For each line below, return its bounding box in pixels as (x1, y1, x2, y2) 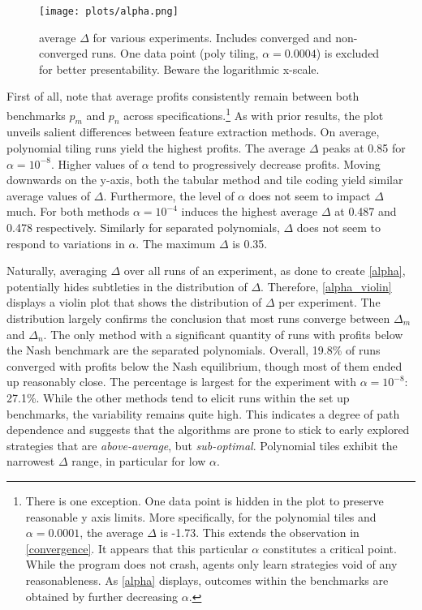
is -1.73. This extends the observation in (160, 524, 360, 541)
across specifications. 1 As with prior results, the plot (123, 105, 384, 123)
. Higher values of (50, 155, 138, 172)
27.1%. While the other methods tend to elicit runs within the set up (6, 389, 350, 406)
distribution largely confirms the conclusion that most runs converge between (6, 310, 390, 327)
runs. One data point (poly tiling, (91, 45, 259, 62)
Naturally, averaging (6, 262, 107, 279)
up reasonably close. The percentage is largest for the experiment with (6, 373, 356, 390)
